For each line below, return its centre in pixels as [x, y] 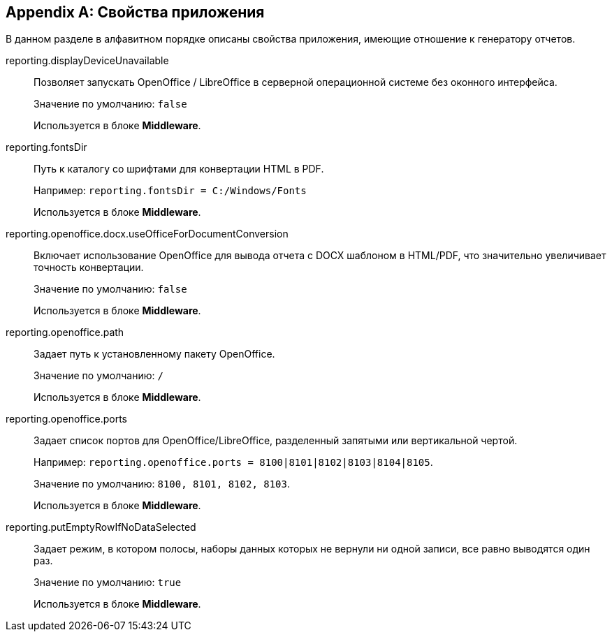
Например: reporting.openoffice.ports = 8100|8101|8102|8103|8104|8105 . [233, 462]
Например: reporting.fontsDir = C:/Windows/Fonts [170, 191]
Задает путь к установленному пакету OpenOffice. [154, 354]
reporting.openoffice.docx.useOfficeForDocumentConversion [147, 234]
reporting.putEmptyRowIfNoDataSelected [101, 527]
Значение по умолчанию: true [108, 583]
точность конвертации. [89, 268]
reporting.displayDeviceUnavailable [87, 61]
